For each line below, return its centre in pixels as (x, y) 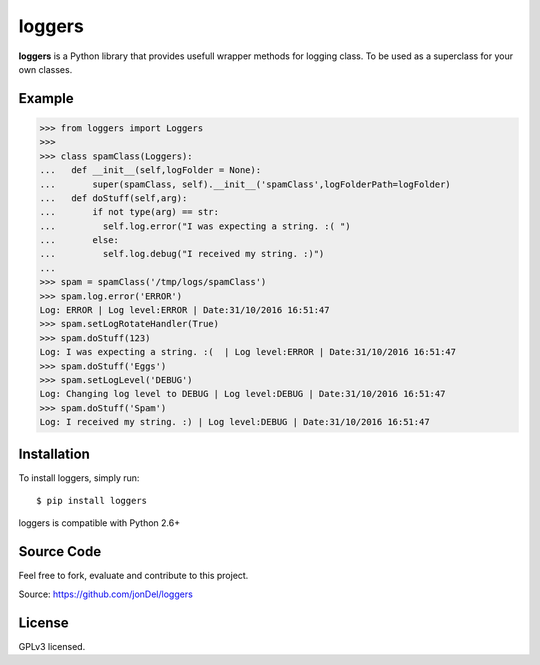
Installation (54, 453)
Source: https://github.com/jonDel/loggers (106, 594)
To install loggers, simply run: (79, 477)
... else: (79, 240)
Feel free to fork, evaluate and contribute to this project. (133, 576)
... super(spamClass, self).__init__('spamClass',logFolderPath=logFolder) (245, 184)
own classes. (45, 69)
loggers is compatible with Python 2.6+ (99, 523)
